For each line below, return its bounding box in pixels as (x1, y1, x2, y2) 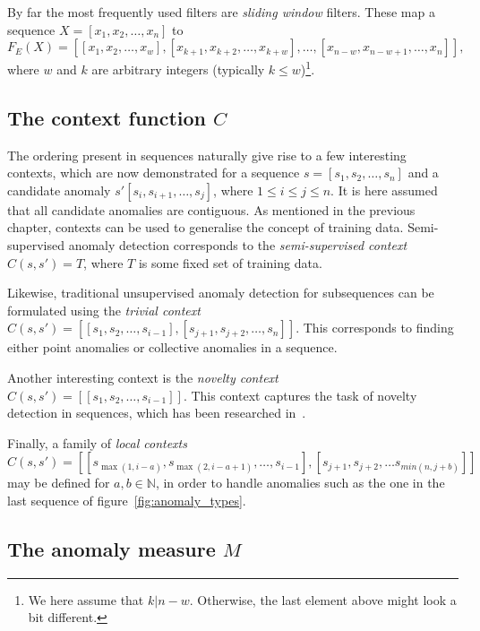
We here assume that (28, 590, 144, 609)
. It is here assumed (330, 180, 438, 199)
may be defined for (7, 473, 110, 492)
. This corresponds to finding (296, 318, 454, 337)
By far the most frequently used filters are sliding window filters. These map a (7, 3, 435, 21)
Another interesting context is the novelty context (7, 367, 279, 386)
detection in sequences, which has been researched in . (7, 403, 306, 422)
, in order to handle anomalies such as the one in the (155, 473, 445, 492)
